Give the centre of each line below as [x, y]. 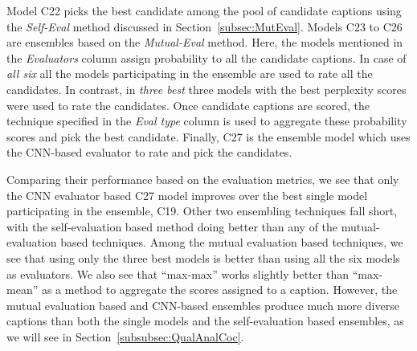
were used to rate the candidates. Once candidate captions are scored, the [188, 105]
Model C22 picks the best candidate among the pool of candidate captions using [204, 10]
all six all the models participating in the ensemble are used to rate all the [190, 73]
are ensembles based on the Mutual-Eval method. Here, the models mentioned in [205, 42]
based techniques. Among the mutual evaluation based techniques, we [232, 242]
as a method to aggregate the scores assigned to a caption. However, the [219, 290]
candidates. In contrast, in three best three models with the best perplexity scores [206, 89]
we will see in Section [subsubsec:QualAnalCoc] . [125, 336]
